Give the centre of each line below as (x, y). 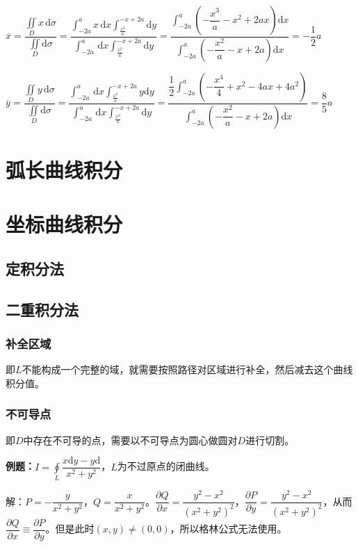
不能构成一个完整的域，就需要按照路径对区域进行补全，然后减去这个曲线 (187, 369)
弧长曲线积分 (64, 169)
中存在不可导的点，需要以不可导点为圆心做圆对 (130, 440)
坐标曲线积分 (64, 224)
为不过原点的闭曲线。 (166, 466)
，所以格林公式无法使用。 (228, 529)
